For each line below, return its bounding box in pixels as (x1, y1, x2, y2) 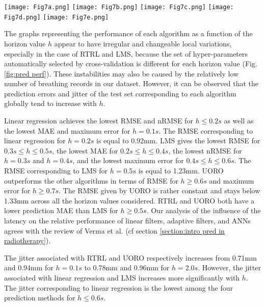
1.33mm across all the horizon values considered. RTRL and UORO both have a (4, 195, 255, 206)
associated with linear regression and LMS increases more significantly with (4, 272, 240, 283)
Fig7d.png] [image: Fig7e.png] (4, 13, 109, 21)
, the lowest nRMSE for (168, 145, 242, 156)
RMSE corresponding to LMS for (4, 165, 108, 176)
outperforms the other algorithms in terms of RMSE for (4, 175, 178, 186)
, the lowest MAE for (52, 145, 118, 156)
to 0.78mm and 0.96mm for (84, 262, 170, 273)
